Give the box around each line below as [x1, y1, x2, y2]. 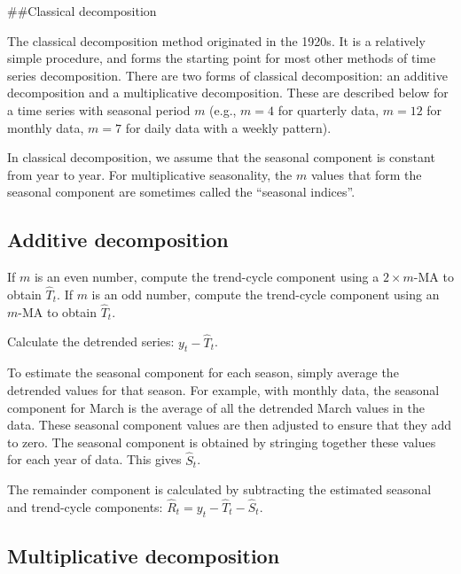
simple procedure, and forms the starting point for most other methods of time [7, 49, 436, 67]
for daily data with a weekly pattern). [125, 118, 332, 136]
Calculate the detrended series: [7, 332, 175, 351]
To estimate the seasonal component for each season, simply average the [7, 363, 399, 382]
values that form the [310, 165, 422, 183]
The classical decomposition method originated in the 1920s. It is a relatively [7, 31, 426, 50]
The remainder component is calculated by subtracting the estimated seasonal [7, 480, 432, 499]
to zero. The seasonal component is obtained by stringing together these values [7, 432, 436, 451]
